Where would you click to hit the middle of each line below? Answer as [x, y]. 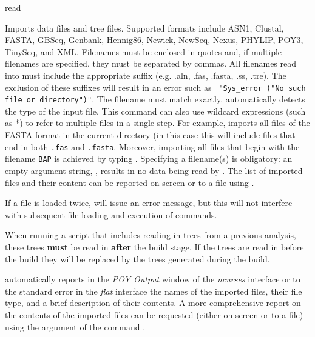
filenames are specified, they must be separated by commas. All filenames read [151, 63]
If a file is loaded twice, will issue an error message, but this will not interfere [149, 203]
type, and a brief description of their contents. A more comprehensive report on [153, 303]
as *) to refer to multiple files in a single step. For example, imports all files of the [157, 123]
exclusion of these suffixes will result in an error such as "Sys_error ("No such [155, 87]
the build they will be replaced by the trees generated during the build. [137, 259]
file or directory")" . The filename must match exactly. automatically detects [155, 99]
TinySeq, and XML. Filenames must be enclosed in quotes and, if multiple [144, 51]
